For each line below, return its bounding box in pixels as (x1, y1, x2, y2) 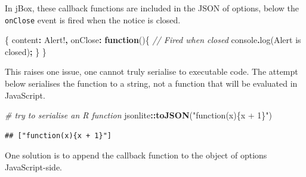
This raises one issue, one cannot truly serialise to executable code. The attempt (5, 65, 298, 78)
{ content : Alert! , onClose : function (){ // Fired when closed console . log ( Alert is (5, 33, 301, 46)
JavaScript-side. (5, 161, 62, 173)
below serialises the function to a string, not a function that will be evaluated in (5, 77, 298, 90)
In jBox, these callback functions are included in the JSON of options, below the (5, 2, 299, 14)
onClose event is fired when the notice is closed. (5, 13, 181, 26)
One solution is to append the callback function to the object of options (5, 149, 267, 161)
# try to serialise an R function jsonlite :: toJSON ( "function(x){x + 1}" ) (5, 109, 272, 121)
